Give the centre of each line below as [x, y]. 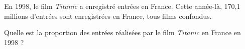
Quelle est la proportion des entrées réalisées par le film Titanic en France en [122, 32]
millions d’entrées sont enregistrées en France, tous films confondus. [108, 16]
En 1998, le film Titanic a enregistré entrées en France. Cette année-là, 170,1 [122, 6]
